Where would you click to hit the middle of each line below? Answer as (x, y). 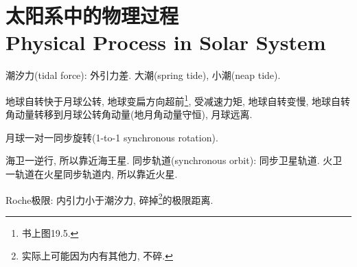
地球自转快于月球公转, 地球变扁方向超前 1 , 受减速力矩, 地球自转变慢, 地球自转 (178, 100)
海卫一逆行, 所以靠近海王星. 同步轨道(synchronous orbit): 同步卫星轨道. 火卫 (174, 160)
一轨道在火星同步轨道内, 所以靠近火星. (92, 173)
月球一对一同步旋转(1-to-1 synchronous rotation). (112, 137)
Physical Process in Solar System (166, 42)
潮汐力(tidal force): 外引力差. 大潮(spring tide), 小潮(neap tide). (143, 75)
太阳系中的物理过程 (92, 15)
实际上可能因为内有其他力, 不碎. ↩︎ (97, 256)
